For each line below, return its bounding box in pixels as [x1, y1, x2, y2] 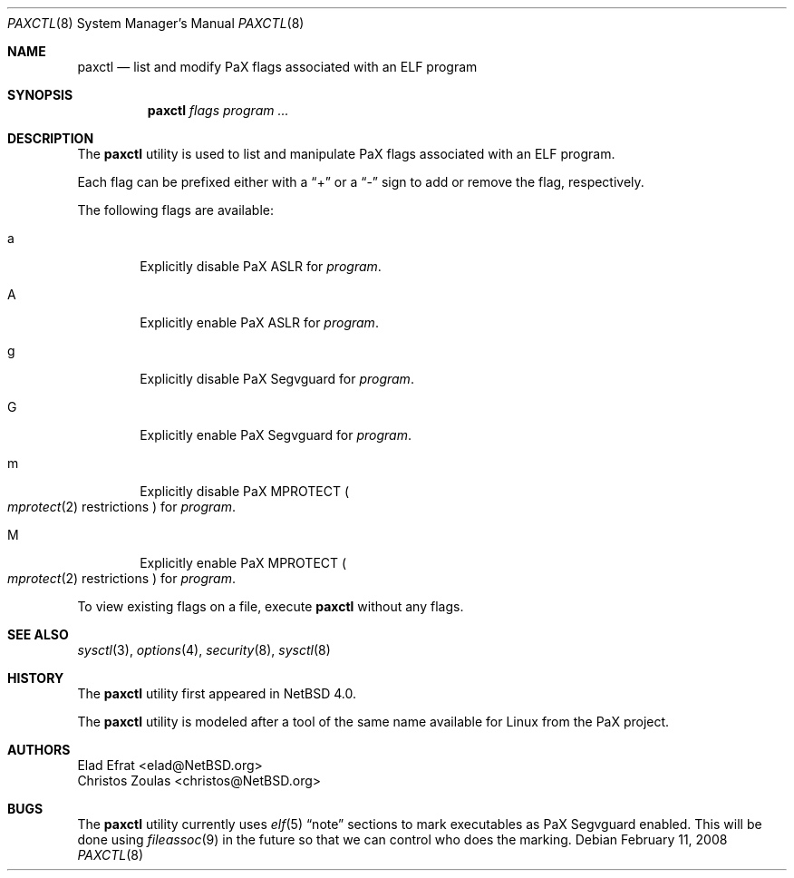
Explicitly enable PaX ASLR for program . [140, 315, 379, 330]
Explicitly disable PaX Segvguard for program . [140, 371, 414, 386]
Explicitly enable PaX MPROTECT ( [140, 555, 347, 571]
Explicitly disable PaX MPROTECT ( [140, 483, 350, 499]
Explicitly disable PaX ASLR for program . [140, 259, 382, 274]
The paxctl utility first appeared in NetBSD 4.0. [77, 686, 357, 701]
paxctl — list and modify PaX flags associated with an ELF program [77, 59, 478, 74]
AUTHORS [7, 742, 71, 757]
